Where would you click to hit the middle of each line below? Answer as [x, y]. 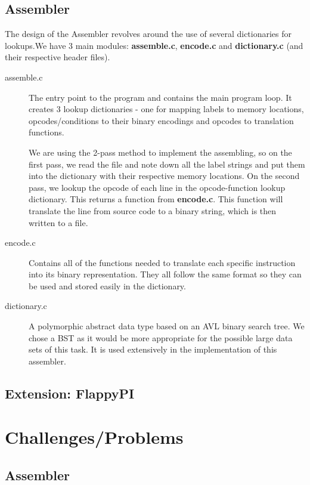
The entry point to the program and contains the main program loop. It [160, 97]
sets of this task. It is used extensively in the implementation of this [153, 349]
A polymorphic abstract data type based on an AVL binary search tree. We [167, 326]
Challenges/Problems [94, 437]
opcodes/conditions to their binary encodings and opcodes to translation [161, 120]
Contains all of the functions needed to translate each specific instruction [162, 262]
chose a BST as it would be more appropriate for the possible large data [161, 337]
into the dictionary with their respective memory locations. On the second [164, 176]
